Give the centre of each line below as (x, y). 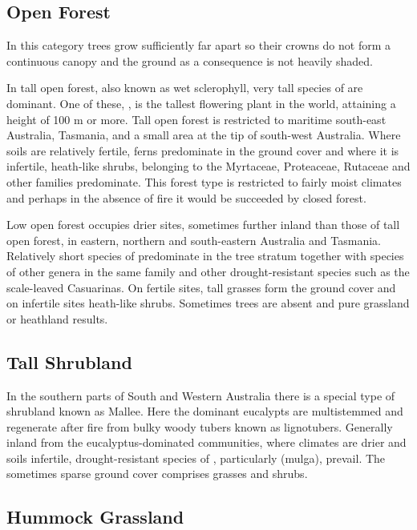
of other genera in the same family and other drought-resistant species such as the (208, 271)
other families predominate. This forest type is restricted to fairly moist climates (204, 181)
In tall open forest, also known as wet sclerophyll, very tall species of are (185, 88)
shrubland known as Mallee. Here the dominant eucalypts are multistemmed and (205, 411)
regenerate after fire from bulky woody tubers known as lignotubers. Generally (200, 426)
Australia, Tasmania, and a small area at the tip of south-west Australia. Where (204, 135)
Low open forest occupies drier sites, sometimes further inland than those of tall (203, 225)
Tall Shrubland (69, 361)
